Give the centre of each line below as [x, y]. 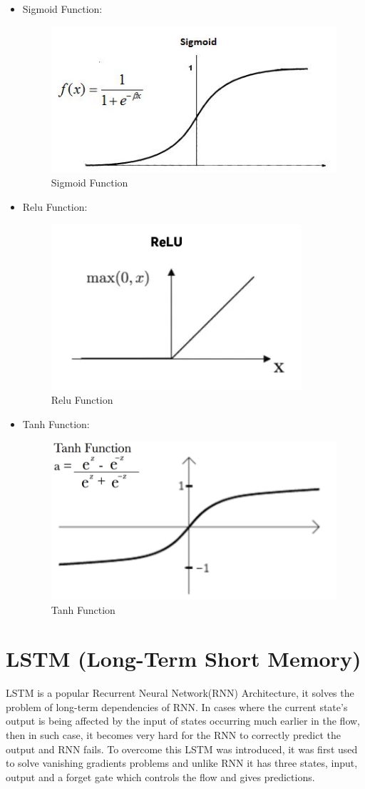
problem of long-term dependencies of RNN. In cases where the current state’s [177, 706]
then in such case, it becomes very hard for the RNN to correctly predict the [174, 735]
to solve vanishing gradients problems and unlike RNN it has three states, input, [182, 763]
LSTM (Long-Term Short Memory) [184, 659]
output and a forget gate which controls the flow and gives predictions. [160, 776]
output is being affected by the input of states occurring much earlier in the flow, [183, 721]
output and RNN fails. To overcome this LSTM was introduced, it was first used [182, 749]
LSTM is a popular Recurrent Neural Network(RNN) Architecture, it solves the [180, 693]
